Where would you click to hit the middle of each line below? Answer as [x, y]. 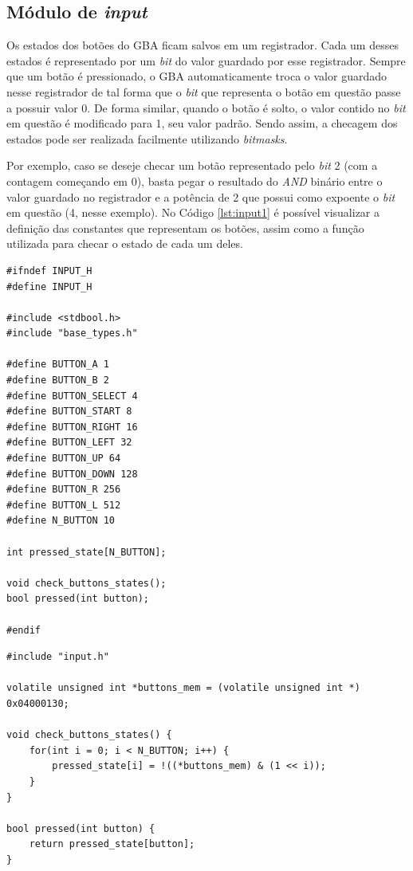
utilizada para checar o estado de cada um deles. [125, 243]
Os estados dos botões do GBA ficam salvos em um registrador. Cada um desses [203, 45]
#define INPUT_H [49, 286]
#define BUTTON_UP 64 [64, 459]
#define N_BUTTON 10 [61, 521]
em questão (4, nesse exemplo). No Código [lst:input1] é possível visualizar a [193, 212]
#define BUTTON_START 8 [69, 412]
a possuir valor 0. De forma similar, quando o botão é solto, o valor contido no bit [206, 107]
